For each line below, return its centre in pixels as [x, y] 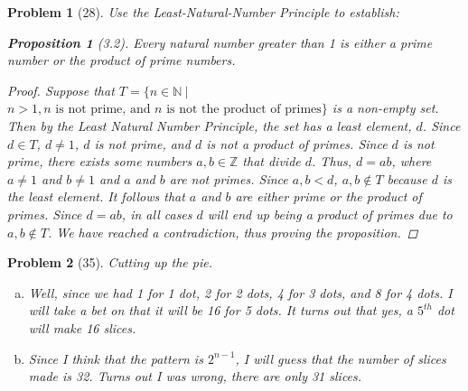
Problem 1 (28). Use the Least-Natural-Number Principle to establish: [203, 12]
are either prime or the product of [328, 196]
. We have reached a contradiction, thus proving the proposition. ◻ [233, 232]
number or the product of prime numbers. [122, 60]
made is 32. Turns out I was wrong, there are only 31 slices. [195, 376]
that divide [271, 161]
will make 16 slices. [82, 327]
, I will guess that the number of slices [341, 358]
